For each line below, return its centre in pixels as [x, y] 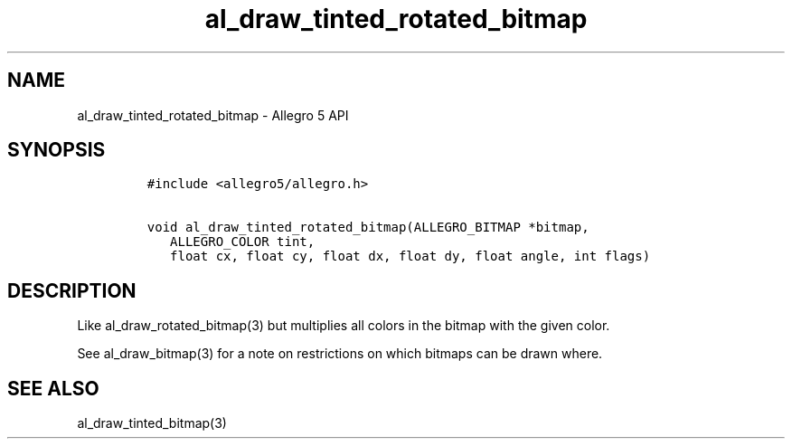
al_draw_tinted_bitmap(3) [152, 423]
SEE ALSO [53, 388]
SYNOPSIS [57, 150]
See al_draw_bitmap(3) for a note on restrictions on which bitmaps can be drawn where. [340, 354]
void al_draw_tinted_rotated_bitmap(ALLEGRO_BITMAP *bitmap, [368, 228]
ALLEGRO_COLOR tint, [243, 242]
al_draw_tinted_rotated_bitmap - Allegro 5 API [213, 115]
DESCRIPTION [72, 290]
